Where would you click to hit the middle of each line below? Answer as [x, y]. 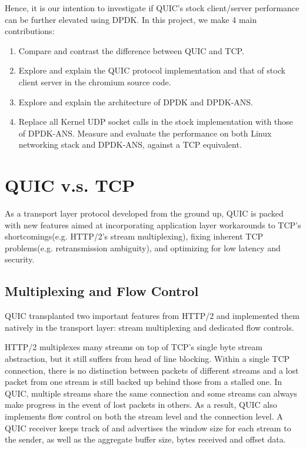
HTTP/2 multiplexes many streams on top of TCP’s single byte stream [134, 347]
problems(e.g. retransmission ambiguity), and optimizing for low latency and [143, 247]
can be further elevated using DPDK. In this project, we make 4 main [131, 19]
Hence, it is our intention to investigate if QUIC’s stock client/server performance [152, 8]
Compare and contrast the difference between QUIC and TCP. [131, 50]
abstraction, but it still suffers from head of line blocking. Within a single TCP [147, 359]
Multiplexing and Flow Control [102, 291]
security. [20, 259]
